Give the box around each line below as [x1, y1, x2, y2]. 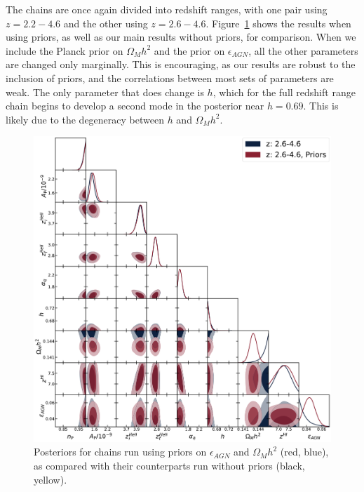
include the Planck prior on [6, 43, 123, 58]
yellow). [34, 472, 67, 486]
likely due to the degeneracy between [6, 112, 164, 126]
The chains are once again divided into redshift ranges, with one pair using [6, 2, 328, 16]
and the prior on [154, 43, 225, 58]
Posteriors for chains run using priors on [34, 444, 207, 459]
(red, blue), [280, 444, 329, 459]
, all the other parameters [248, 43, 358, 58]
